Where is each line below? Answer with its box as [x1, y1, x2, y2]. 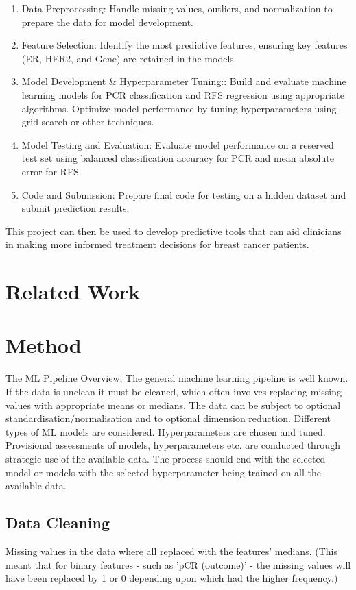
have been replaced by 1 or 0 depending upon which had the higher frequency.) [5, 571, 338, 585]
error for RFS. [21, 164, 82, 178]
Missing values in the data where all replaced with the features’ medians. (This [5, 543, 337, 558]
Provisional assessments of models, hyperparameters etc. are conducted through [5, 438, 340, 452]
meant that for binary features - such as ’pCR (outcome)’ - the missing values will [5, 557, 351, 571]
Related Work [5, 278, 141, 306]
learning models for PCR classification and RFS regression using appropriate [21, 87, 344, 101]
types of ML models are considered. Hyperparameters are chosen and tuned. [5, 424, 326, 439]
